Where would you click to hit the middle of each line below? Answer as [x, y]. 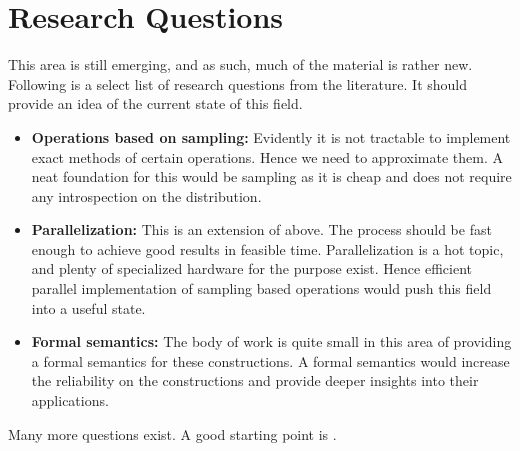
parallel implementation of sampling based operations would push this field [261, 288]
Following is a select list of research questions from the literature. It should [238, 83]
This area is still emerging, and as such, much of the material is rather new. [240, 64]
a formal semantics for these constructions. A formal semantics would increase [270, 360]
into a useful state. [88, 307]
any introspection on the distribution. [146, 195]
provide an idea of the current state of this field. [155, 103]
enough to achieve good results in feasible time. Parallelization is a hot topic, [267, 248]
